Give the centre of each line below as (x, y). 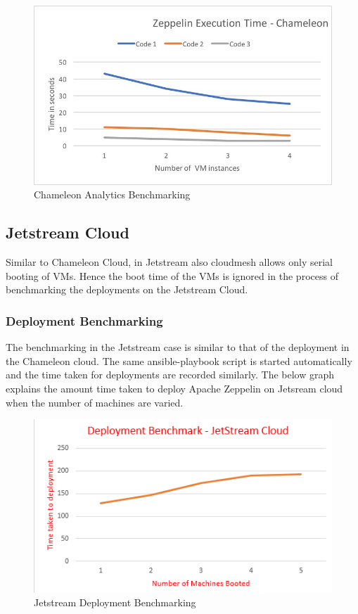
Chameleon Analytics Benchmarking (112, 194)
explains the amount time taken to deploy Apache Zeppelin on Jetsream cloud (174, 389)
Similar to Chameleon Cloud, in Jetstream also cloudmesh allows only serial (170, 262)
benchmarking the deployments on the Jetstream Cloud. (127, 289)
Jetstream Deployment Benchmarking (115, 602)
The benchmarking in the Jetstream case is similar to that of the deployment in (178, 347)
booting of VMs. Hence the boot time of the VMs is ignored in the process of (172, 275)
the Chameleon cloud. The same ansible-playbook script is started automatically (179, 360)
